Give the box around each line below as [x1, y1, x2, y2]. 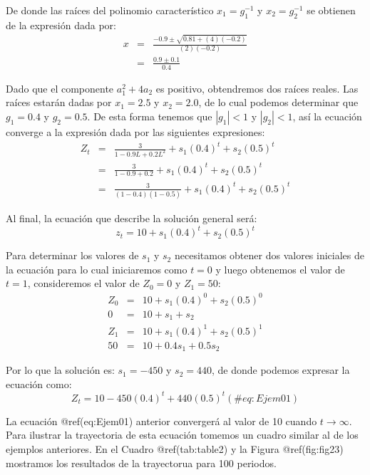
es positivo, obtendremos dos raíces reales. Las [155, 80, 359, 95]
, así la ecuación [292, 109, 362, 123]
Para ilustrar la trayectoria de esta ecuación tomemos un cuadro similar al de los [6, 427, 359, 442]
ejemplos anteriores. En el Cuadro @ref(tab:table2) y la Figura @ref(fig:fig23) [6, 441, 344, 456]
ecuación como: [6, 376, 72, 391]
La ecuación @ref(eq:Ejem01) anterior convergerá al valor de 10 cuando [6, 413, 317, 428]
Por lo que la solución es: [6, 362, 115, 377]
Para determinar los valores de [6, 248, 139, 263]
